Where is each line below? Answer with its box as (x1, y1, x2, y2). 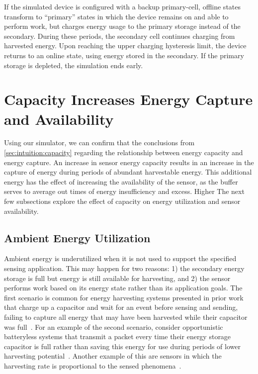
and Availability (4, 108, 114, 129)
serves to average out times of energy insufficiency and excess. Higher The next (4, 186, 245, 196)
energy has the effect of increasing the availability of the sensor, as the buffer (4, 176, 238, 187)
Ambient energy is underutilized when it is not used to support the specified (4, 253, 237, 264)
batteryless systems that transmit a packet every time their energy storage (4, 331, 231, 342)
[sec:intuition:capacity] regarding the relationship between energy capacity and (4, 147, 243, 158)
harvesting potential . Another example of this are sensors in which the (4, 351, 222, 361)
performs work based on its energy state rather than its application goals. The (4, 282, 243, 293)
